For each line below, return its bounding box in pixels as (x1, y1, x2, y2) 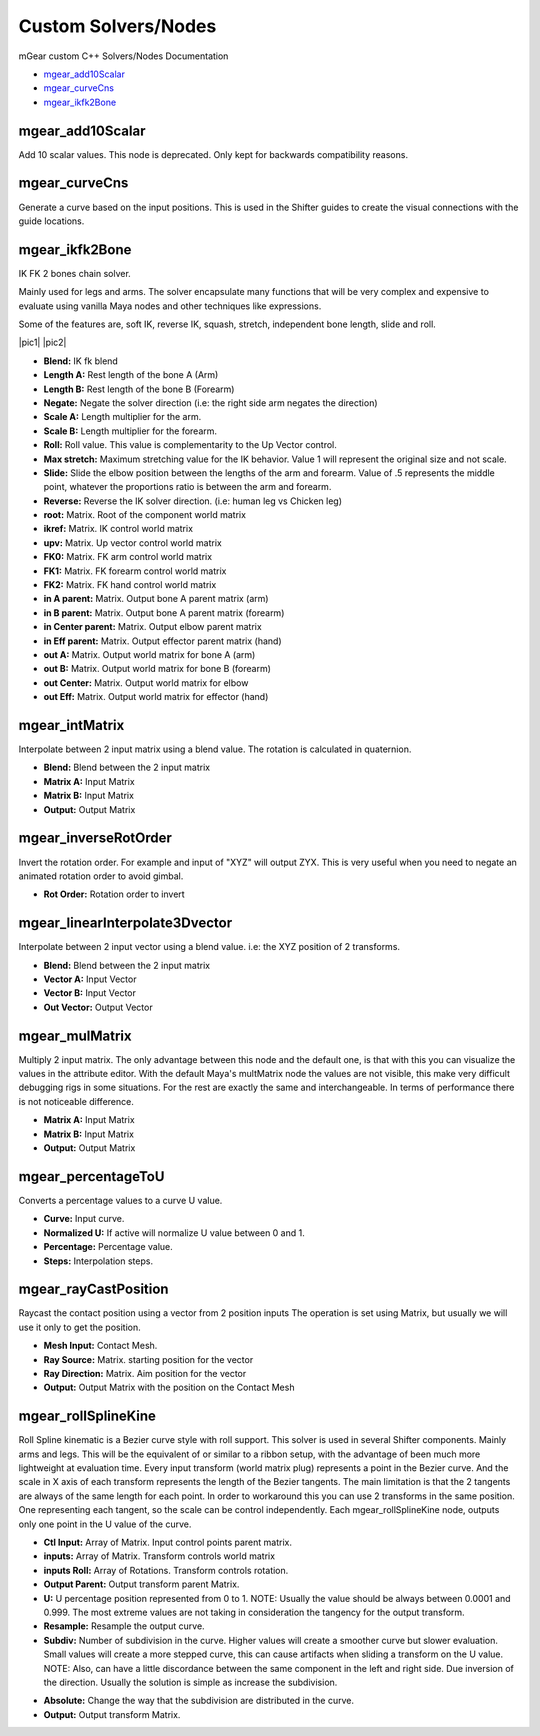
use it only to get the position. (18, 1321, 142, 1333)
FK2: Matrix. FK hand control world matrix (43, 579, 217, 591)
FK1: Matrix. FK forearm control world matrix (43, 565, 227, 577)
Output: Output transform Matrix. (43, 1708, 181, 1720)
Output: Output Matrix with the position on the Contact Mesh (43, 1381, 295, 1394)
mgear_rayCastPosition (18, 1281, 169, 1298)
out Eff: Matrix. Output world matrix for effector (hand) (43, 691, 269, 703)
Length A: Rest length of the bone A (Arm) (43, 369, 219, 381)
